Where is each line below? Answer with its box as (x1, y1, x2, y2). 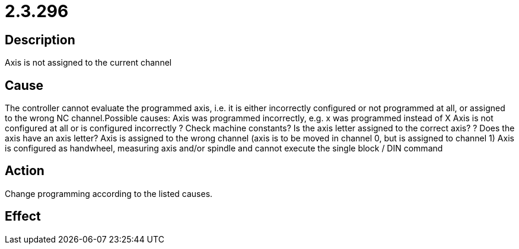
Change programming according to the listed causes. (5, 188, 213, 199)
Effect (5, 209, 41, 224)
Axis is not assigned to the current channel (5, 57, 172, 68)
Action (5, 163, 44, 179)
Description (5, 32, 75, 47)
